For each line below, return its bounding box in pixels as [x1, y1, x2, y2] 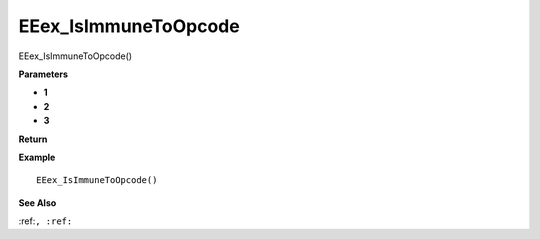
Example [18, 151, 56, 163]
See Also [18, 196, 57, 209]
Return [18, 133, 48, 145]
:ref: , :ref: [18, 215, 73, 227]
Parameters [18, 68, 69, 80]
